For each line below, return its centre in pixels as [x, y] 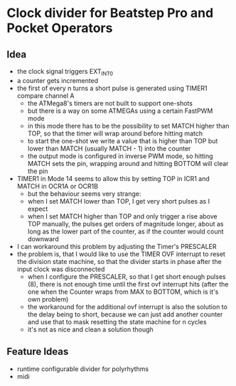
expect [38, 209]
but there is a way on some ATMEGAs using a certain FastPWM [120, 111]
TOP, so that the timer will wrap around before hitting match [115, 133]
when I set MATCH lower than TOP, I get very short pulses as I [119, 201]
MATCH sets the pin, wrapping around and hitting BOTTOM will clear [128, 163]
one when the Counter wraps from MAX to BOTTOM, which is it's [123, 292]
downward [43, 238]
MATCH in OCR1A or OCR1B [58, 186]
